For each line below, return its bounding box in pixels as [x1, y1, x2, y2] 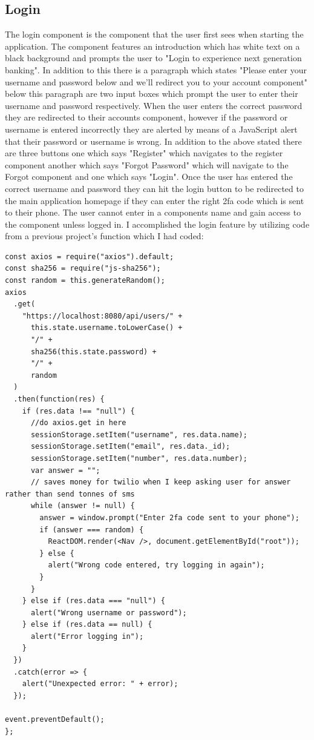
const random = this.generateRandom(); [5, 276, 165, 285]
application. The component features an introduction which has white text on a [5, 39, 300, 52]
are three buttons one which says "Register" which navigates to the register [5, 147, 283, 159]
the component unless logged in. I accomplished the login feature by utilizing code [5, 217, 310, 230]
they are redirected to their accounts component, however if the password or [5, 111, 288, 124]
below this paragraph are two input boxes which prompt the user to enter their [5, 87, 298, 100]
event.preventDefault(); [5, 715, 105, 724]
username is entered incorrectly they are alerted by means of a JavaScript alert [5, 122, 298, 135]
